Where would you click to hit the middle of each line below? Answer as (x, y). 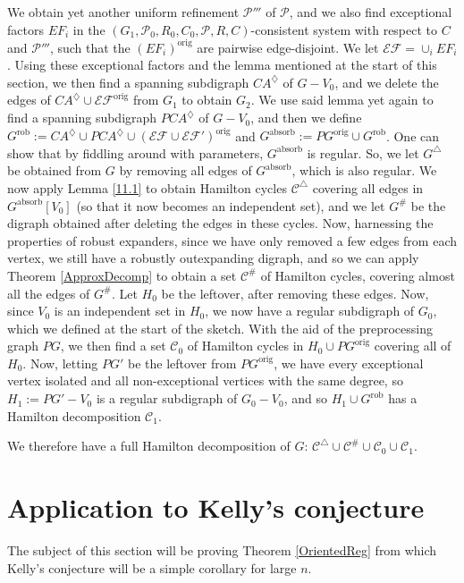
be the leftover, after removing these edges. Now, (295, 293)
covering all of (413, 346)
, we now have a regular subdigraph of (310, 311)
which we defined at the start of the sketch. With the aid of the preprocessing (220, 328)
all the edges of (49, 293)
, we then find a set (113, 346)
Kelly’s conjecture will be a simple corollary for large (152, 567)
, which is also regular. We (364, 170)
